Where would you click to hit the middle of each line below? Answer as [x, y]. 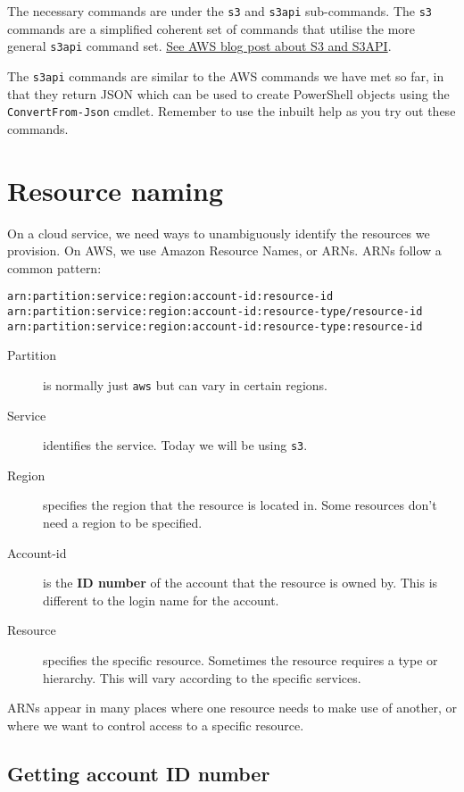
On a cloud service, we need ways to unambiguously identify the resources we [219, 233]
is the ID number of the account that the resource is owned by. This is [240, 583]
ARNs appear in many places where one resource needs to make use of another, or [232, 708]
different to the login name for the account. [161, 600]
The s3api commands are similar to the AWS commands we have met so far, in [226, 75]
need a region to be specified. [123, 522]
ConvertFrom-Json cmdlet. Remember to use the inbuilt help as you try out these [232, 111]
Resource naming [115, 190]
